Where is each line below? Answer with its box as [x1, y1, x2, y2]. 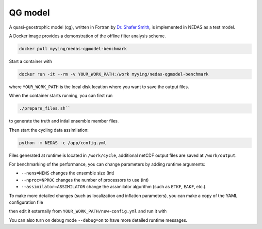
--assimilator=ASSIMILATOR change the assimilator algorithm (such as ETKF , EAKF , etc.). [21, 184, 207, 190]
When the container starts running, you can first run [9, 92, 113, 99]
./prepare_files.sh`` [19, 106, 71, 111]
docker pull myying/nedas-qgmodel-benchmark [19, 46, 127, 51]
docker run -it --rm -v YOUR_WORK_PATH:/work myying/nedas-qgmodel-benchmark [19, 71, 209, 77]
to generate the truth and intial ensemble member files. [9, 118, 119, 124]
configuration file [9, 199, 43, 205]
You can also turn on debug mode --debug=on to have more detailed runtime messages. [9, 217, 188, 223]
